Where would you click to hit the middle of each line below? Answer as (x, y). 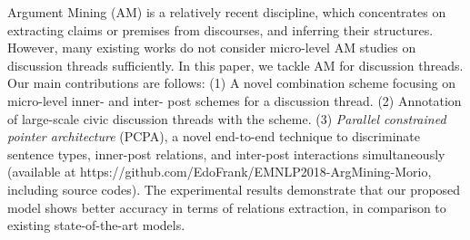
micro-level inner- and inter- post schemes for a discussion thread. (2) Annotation (235, 100)
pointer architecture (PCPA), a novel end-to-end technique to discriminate (214, 136)
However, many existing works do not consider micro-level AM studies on (212, 48)
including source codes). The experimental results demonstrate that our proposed (234, 189)
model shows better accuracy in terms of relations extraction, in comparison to (227, 207)
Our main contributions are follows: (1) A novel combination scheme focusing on (232, 83)
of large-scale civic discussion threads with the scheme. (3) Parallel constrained (227, 118)
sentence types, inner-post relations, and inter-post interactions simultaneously (226, 154)
